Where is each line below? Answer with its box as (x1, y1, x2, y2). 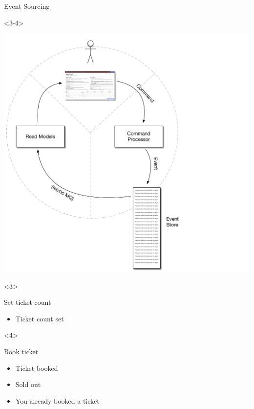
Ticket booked (15, 363, 58, 373)
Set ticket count (4, 297, 51, 307)
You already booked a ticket (15, 395, 100, 406)
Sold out (15, 379, 41, 389)
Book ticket (4, 346, 39, 356)
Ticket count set (15, 313, 64, 323)
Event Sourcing (4, 1, 50, 11)
